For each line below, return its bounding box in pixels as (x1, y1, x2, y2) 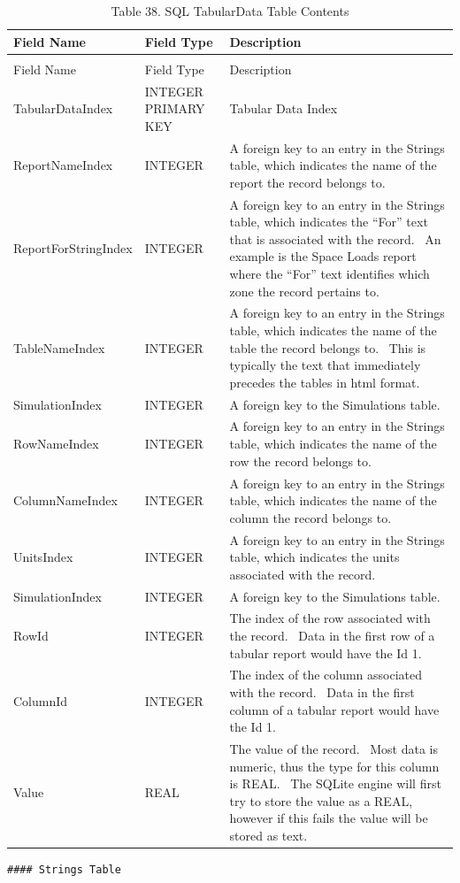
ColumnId (13, 691, 68, 710)
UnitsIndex (13, 548, 73, 566)
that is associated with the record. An (229, 229, 441, 248)
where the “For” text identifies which (229, 264, 430, 282)
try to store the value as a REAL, (229, 791, 413, 810)
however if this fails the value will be (229, 809, 428, 827)
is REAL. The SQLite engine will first (229, 774, 441, 793)
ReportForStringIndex (13, 238, 133, 257)
